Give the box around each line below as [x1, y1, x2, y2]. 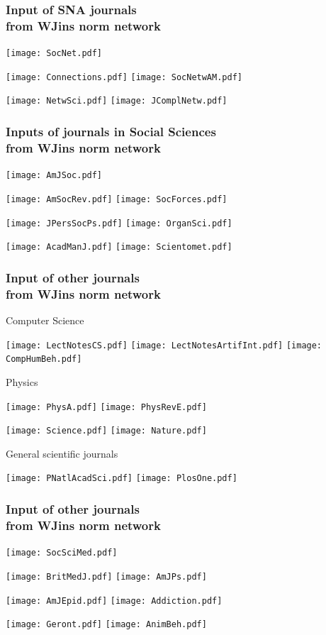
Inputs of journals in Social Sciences [6, 123, 216, 140]
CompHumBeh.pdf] [6, 354, 82, 365]
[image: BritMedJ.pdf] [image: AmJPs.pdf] [6, 571, 207, 582]
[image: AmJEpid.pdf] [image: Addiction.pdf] [6, 595, 223, 606]
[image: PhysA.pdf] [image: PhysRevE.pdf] [6, 402, 207, 412]
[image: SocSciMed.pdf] [6, 548, 118, 558]
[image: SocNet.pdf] [6, 48, 103, 59]
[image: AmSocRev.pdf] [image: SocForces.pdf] [6, 194, 227, 204]
